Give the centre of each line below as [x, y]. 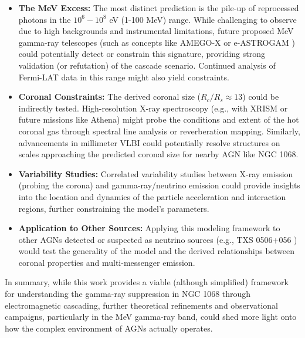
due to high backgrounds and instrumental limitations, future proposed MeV [156, 31]
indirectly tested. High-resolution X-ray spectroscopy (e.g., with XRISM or [153, 108]
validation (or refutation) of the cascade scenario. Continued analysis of [147, 65]
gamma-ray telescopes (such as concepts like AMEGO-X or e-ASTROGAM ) [157, 42]
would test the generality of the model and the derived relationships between [156, 251]
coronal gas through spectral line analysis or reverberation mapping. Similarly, [159, 131]
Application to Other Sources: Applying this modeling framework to [149, 228]
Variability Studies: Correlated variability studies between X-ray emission [156, 173]
